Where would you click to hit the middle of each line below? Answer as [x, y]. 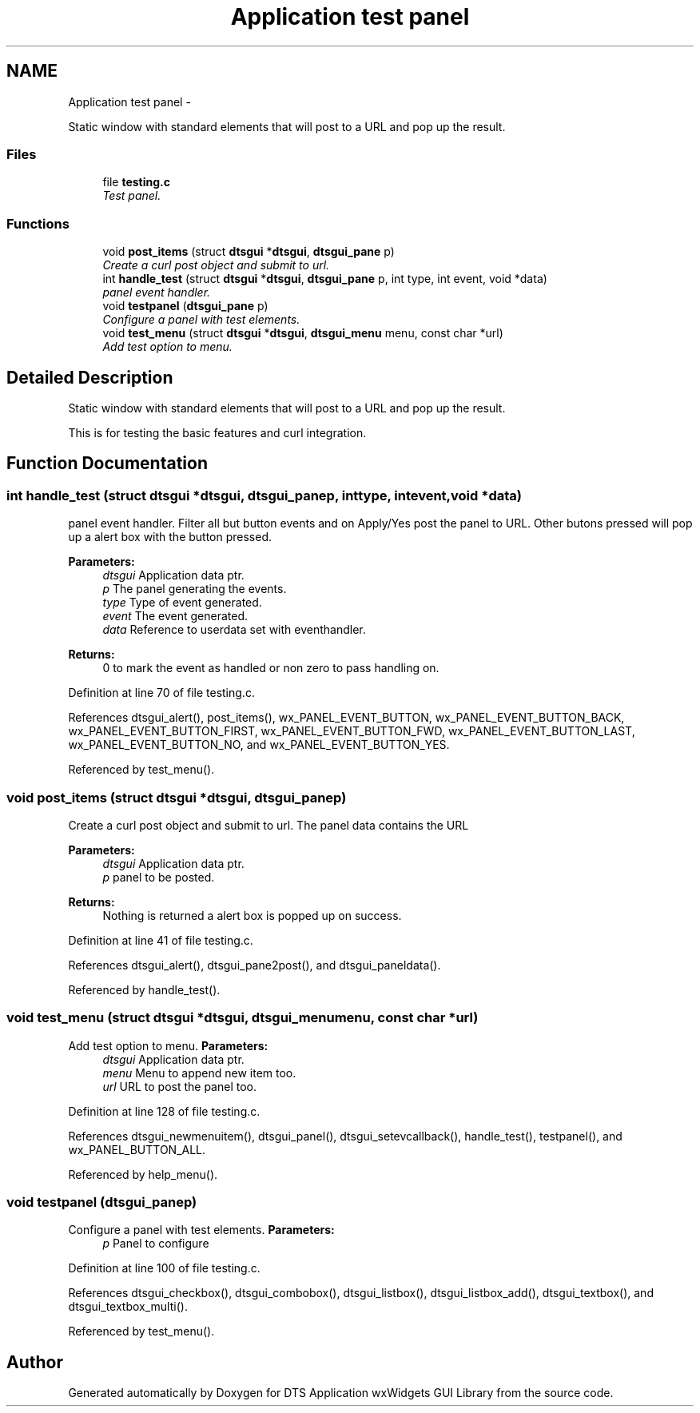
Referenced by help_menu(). [143, 1174]
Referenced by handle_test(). [144, 989]
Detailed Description [90, 377]
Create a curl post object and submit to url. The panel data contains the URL [268, 825]
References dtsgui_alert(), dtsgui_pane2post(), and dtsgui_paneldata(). [255, 965]
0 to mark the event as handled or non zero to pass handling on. [271, 668]
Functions [38, 223]
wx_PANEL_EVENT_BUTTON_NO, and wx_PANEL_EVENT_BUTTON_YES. [259, 745]
